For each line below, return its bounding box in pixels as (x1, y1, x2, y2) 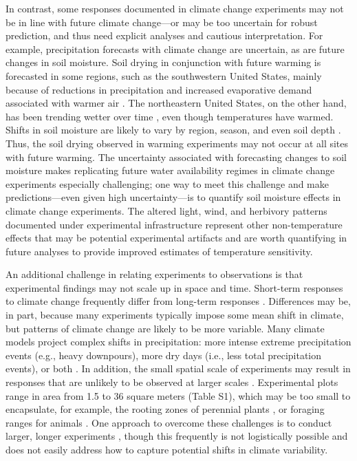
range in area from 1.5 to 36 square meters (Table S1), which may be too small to (6, 388, 351, 403)
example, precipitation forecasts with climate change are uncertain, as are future (6, 41, 345, 56)
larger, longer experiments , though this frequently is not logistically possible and (6, 429, 348, 443)
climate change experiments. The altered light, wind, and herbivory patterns (6, 203, 327, 217)
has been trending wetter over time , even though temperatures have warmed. (6, 109, 334, 123)
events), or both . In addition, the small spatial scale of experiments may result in (6, 361, 351, 376)
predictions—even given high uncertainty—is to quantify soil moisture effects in (6, 190, 341, 204)
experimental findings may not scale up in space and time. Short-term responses (6, 280, 343, 294)
